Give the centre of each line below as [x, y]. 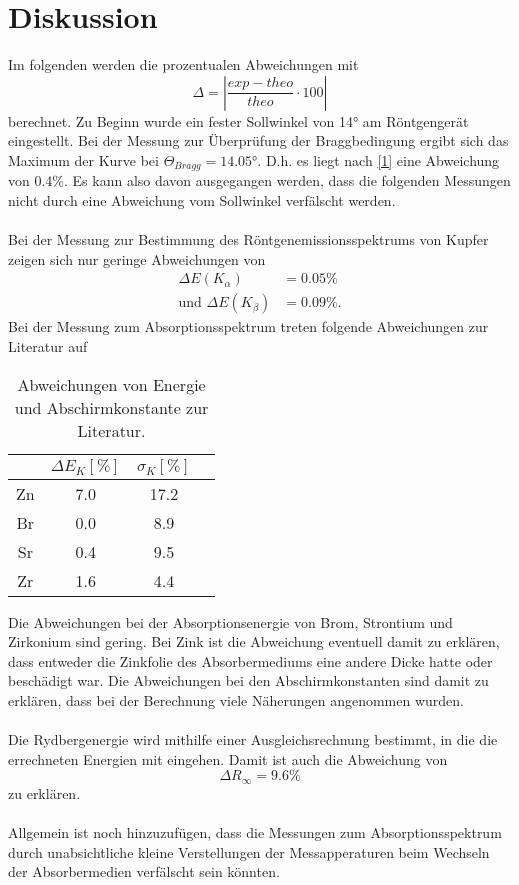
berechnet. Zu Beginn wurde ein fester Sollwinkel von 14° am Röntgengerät [238, 120]
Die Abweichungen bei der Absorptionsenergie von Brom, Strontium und [230, 621]
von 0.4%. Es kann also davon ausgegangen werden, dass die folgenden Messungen [259, 180]
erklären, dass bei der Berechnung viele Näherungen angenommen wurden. [236, 699]
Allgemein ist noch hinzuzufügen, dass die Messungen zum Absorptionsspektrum [255, 831]
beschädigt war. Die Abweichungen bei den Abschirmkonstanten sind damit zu [248, 680]
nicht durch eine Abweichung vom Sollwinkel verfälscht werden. [202, 199]
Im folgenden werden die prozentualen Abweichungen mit [183, 64]
